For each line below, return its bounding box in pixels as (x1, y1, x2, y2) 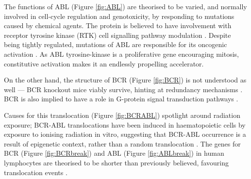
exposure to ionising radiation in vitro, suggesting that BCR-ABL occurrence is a (4, 129, 246, 139)
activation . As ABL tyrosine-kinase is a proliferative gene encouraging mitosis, (4, 49, 239, 59)
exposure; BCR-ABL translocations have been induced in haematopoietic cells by (4, 119, 246, 130)
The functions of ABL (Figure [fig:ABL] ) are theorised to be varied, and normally (4, 1, 247, 11)
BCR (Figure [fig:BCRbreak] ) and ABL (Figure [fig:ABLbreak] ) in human (4, 148, 224, 158)
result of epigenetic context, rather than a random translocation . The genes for (4, 138, 241, 148)
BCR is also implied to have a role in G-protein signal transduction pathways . (4, 94, 238, 104)
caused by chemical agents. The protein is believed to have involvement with (4, 20, 232, 31)
